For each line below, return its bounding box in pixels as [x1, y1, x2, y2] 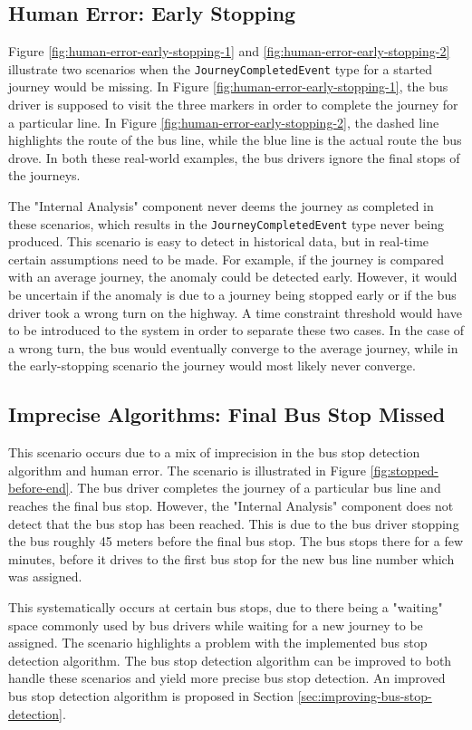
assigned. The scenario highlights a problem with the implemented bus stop [8, 633, 428, 652]
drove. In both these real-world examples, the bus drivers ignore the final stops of [8, 148, 460, 167]
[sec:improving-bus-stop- [297, 686, 432, 705]
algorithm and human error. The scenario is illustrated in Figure [8, 460, 367, 479]
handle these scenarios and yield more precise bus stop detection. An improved [8, 668, 446, 687]
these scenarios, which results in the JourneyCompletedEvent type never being [8, 214, 444, 233]
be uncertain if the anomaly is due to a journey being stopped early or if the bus [8, 285, 457, 304]
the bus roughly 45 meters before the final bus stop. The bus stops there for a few [8, 532, 463, 551]
